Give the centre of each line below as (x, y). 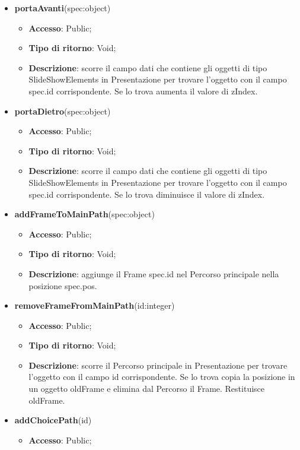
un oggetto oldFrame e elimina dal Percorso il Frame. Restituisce (147, 389)
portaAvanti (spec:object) (63, 8)
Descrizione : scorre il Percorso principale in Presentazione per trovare (158, 365)
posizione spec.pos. (63, 285)
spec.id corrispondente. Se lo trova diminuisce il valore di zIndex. (147, 194)
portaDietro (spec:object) (63, 111)
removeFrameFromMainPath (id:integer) (95, 305)
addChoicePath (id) (53, 420)
